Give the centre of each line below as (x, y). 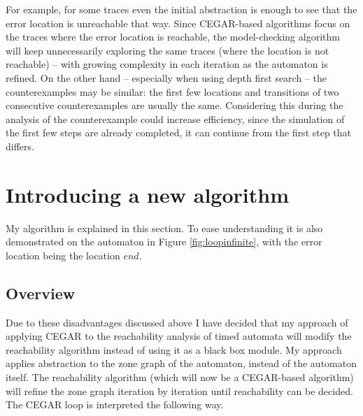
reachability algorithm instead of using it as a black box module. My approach (174, 349)
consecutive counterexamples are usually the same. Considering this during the (175, 105)
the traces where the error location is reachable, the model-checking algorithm (173, 37)
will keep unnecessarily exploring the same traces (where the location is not (168, 50)
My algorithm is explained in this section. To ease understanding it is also (164, 228)
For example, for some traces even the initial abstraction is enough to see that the (181, 9)
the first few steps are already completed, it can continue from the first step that (179, 132)
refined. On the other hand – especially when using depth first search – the (166, 77)
